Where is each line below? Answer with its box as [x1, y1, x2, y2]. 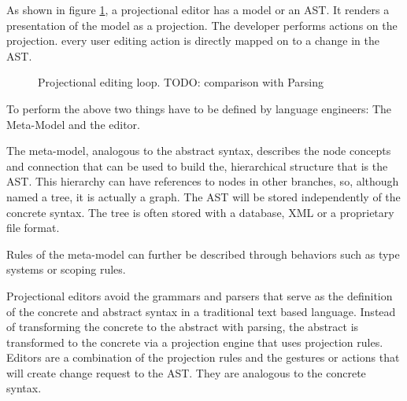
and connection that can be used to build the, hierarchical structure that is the [6, 157, 388, 174]
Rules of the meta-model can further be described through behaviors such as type [6, 245, 400, 262]
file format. [6, 219, 60, 236]
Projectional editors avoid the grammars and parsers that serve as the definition [6, 287, 393, 304]
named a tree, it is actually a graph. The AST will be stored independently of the [6, 188, 401, 204]
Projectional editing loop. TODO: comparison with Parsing [38, 74, 324, 90]
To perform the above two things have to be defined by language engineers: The [6, 100, 392, 116]
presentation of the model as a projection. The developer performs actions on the [6, 17, 398, 33]
